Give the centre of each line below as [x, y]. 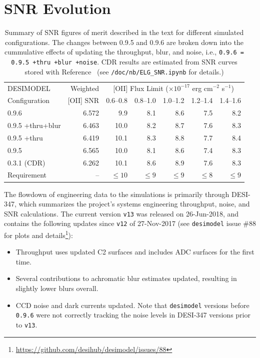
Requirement [27, 175]
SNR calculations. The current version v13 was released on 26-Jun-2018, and [121, 213]
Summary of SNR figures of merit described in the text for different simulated [124, 32]
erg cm [202, 88]
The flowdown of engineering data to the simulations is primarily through [117, 194]
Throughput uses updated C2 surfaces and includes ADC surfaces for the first [135, 252]
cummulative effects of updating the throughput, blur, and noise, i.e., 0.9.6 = [124, 52]
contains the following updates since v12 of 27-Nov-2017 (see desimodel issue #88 [130, 223]
